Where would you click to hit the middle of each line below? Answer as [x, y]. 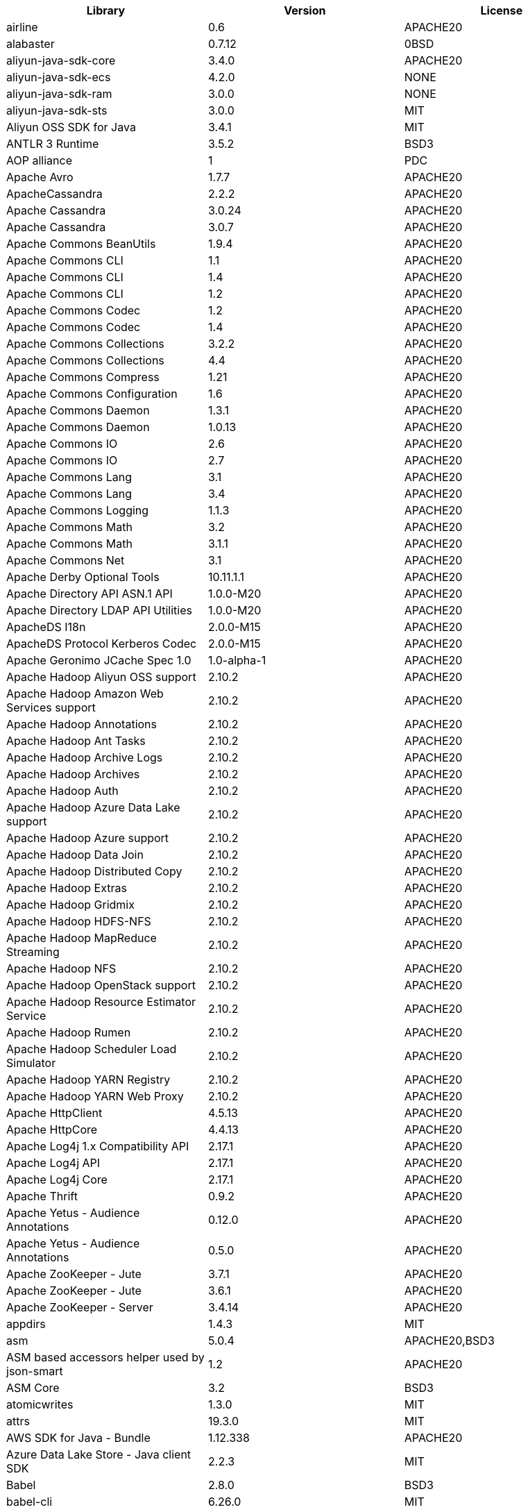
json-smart [35, 1371]
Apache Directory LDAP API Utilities [99, 610]
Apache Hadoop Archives [73, 774]
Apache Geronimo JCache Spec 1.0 [99, 660]
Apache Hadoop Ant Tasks [76, 741]
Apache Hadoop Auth [62, 791]
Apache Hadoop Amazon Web [85, 694]
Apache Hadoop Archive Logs [85, 757]
